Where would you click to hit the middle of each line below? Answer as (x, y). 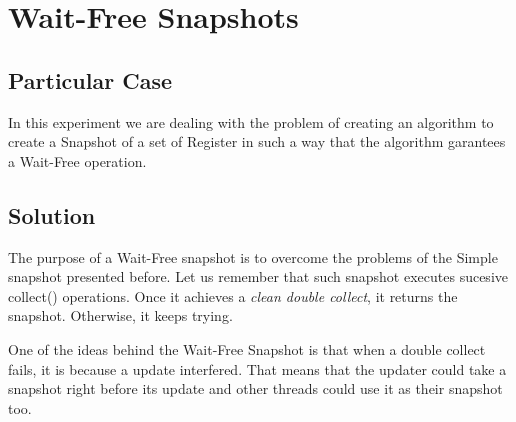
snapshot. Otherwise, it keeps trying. (120, 315)
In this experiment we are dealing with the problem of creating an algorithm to (251, 121)
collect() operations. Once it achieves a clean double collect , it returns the (233, 295)
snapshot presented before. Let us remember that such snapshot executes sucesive (258, 276)
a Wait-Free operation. (77, 160)
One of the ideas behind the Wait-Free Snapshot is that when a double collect (247, 348)
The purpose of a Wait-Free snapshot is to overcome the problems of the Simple (253, 256)
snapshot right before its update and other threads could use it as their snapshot (255, 388)
